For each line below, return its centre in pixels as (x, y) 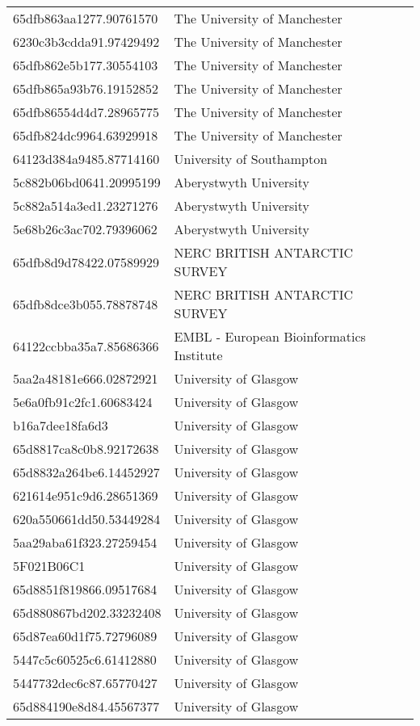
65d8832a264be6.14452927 (86, 472)
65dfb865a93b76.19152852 (86, 88)
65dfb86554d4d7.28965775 (86, 112)
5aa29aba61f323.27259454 (85, 542)
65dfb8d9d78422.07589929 (86, 262)
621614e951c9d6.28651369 (86, 495)
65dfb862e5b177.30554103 (86, 65)
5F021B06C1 (49, 566)
